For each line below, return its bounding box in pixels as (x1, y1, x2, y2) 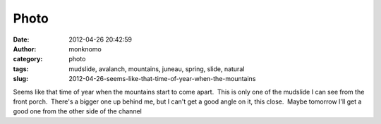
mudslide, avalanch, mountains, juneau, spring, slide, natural (68, 64, 245, 73)
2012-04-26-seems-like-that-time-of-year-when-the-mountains (68, 75, 256, 83)
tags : (13, 64, 29, 73)
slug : (13, 75, 28, 83)
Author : (13, 44, 37, 53)
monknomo (68, 44, 102, 53)
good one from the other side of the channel (13, 107, 143, 116)
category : (13, 55, 43, 63)
